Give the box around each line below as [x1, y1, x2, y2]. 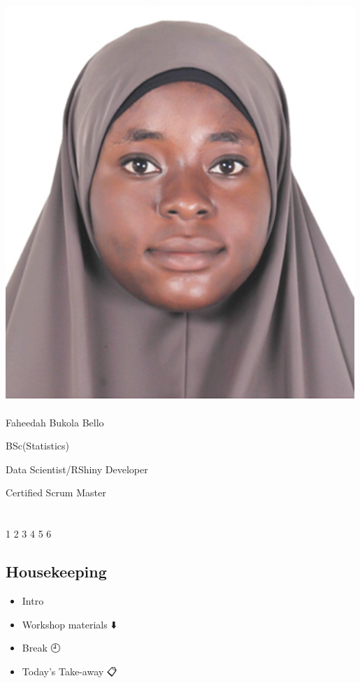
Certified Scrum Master [6, 485, 106, 500]
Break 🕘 [22, 640, 61, 655]
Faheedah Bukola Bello [6, 415, 104, 429]
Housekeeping [6, 561, 107, 582]
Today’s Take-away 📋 [22, 663, 117, 678]
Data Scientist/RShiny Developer [6, 461, 148, 476]
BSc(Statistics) [6, 438, 69, 453]
